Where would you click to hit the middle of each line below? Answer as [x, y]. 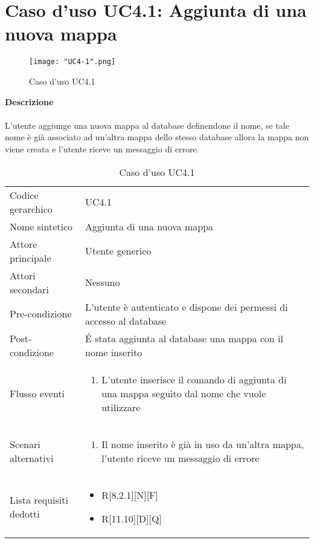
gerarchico [31, 209]
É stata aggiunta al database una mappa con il [184, 338]
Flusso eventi [37, 393]
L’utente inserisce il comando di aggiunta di [194, 379]
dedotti [25, 513]
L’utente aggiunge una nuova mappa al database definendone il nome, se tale [147, 125]
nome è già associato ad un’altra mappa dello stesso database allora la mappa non [157, 137]
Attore [24, 244]
